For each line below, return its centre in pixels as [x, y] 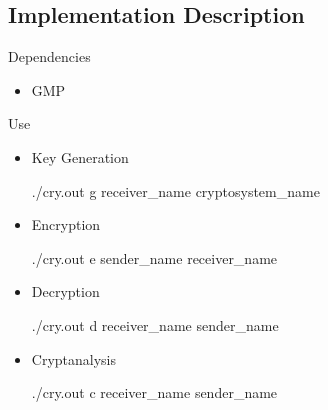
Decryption [65, 291]
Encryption [66, 224]
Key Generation [80, 156]
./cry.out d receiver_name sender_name [155, 324]
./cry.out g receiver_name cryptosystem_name [175, 190]
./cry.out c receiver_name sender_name [154, 392]
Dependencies [49, 56]
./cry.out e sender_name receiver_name [154, 257]
